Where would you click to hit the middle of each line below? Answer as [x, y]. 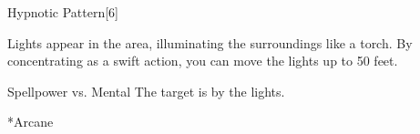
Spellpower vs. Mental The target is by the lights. [146, 91]
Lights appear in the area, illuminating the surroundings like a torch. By [210, 42]
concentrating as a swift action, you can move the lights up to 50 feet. [203, 61]
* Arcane [31, 122]
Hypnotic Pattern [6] [63, 12]
